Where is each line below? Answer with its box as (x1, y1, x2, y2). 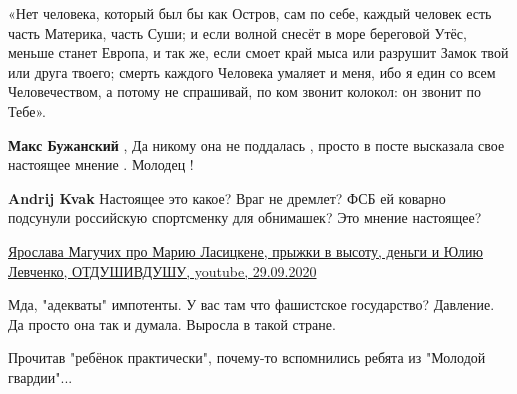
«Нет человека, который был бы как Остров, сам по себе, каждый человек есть (8, 3, 492, 23)
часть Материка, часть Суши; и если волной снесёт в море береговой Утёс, (8, 22, 467, 43)
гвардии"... (8, 366, 73, 387)
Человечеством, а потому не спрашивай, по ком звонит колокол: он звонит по (8, 81, 482, 102)
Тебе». (8, 100, 46, 121)
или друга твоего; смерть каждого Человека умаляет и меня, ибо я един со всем (8, 61, 496, 82)
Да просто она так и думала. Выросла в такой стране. (8, 313, 336, 334)
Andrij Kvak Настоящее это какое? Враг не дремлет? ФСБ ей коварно (8, 187, 446, 208)
